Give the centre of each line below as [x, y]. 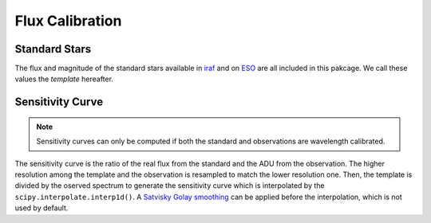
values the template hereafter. [64, 79]
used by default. [42, 208]
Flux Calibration [68, 21]
